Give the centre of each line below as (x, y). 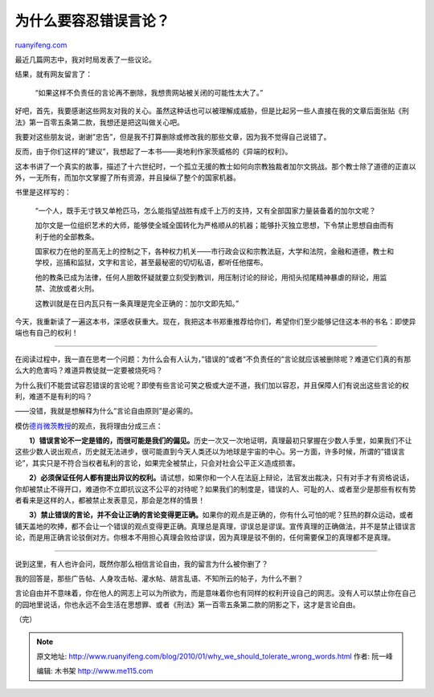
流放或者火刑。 (74, 288)
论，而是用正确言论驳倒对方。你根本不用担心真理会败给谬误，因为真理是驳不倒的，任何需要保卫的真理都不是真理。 (205, 537)
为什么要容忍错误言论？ (92, 21)
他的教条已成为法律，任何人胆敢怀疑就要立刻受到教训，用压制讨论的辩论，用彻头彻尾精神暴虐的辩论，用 (207, 277)
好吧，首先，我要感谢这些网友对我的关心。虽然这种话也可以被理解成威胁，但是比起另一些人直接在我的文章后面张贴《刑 (212, 111)
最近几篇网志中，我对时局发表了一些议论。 (85, 59)
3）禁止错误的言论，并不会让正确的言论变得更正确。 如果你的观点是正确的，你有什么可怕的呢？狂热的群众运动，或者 (221, 515)
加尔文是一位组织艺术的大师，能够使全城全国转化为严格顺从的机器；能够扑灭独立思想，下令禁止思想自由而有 (214, 226)
